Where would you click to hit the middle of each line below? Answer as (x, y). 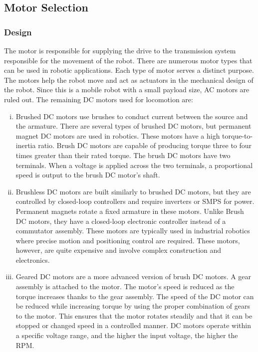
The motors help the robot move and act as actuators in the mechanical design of (129, 80)
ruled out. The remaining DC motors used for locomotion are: (99, 99)
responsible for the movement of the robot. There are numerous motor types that (128, 60)
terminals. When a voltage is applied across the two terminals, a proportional (134, 165)
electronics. (33, 260)
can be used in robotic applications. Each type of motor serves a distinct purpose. (129, 70)
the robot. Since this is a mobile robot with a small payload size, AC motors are (127, 89)
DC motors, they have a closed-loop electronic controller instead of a (121, 221)
